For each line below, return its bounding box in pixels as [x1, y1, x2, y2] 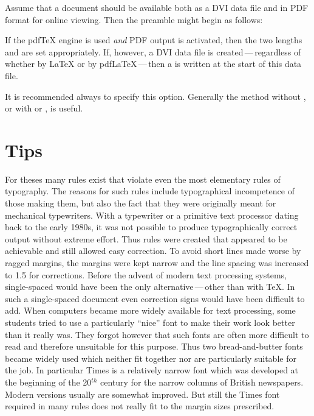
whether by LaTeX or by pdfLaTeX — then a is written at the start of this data [5, 57, 302, 70]
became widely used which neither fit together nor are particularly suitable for [5, 351, 296, 364]
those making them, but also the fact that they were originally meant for [5, 197, 276, 210]
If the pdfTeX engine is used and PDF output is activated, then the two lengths [5, 33, 302, 46]
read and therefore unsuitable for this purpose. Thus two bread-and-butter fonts [5, 340, 303, 353]
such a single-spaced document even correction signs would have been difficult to [5, 292, 305, 305]
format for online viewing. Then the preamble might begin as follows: [5, 13, 263, 26]
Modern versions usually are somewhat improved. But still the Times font [5, 387, 280, 400]
